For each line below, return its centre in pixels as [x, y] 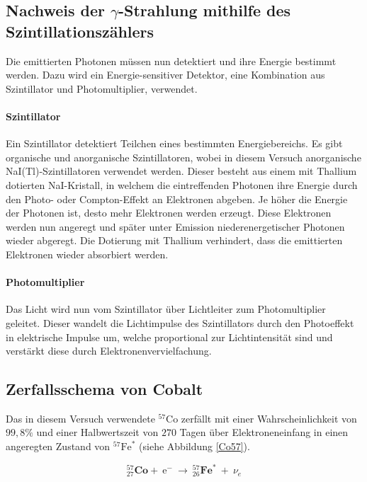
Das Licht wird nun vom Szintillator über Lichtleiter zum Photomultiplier [166, 309]
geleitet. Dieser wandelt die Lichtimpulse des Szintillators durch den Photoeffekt [180, 322]
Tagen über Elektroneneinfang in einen [264, 432]
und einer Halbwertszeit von [97, 432]
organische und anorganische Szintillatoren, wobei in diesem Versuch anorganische [183, 157]
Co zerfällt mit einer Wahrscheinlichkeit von [261, 418]
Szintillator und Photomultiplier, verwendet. [102, 88]
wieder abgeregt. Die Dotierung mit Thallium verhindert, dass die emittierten [174, 240]
